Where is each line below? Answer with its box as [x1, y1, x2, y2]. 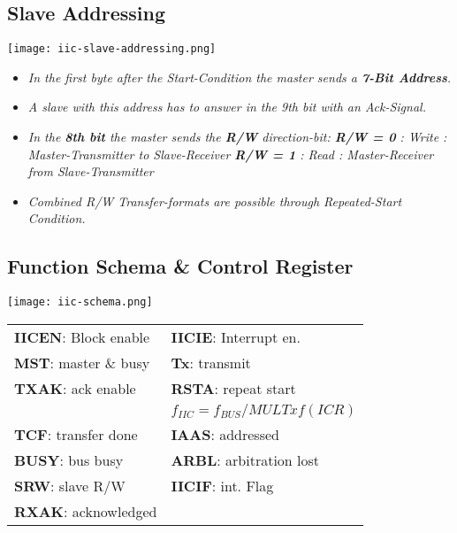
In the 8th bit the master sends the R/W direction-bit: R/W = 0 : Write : [27, 127, 447, 146]
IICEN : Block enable [14, 326, 150, 347]
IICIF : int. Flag [171, 475, 274, 496]
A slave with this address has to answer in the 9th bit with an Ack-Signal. [27, 97, 426, 116]
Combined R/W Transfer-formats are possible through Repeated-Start [27, 191, 402, 210]
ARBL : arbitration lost [171, 449, 320, 470]
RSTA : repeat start [171, 377, 296, 398]
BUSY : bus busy [14, 449, 124, 470]
